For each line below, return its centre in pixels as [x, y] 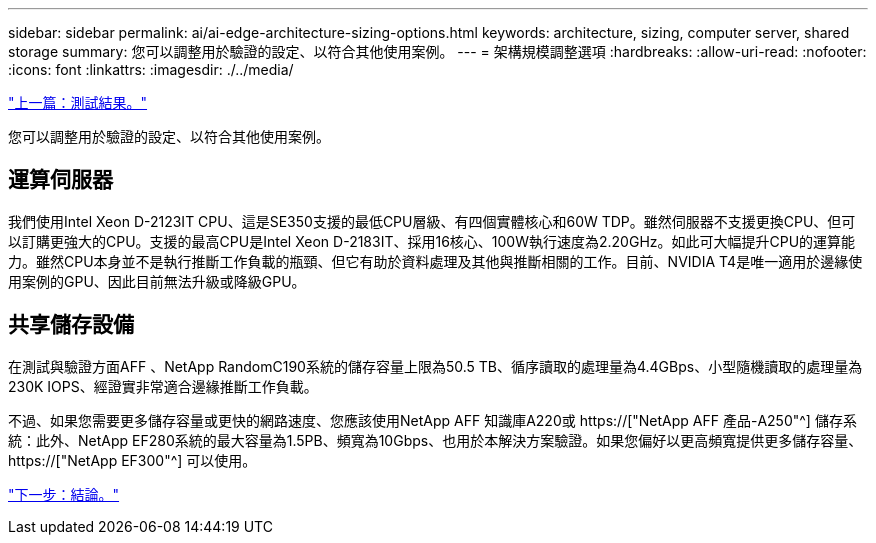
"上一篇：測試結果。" [78, 102]
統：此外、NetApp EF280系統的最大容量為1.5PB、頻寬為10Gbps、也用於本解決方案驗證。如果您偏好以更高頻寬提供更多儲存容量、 [435, 440]
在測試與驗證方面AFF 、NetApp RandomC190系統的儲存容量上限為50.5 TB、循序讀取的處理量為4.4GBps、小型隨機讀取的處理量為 [435, 366]
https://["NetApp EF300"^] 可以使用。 [132, 460]
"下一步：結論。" [64, 494]
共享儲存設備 [71, 325]
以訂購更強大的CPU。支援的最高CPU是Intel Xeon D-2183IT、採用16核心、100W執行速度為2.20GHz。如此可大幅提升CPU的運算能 [432, 241]
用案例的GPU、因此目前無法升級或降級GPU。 [157, 281]
